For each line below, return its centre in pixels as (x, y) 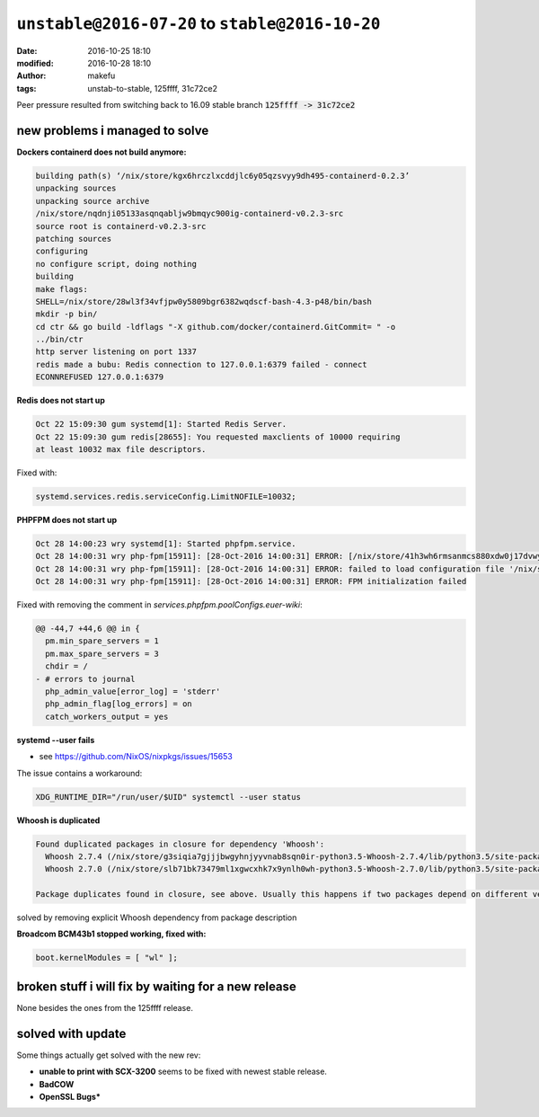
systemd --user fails (56, 740)
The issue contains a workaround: (80, 773)
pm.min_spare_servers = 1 (102, 641)
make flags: (62, 289)
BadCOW (57, 1084)
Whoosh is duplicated (58, 820)
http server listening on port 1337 (116, 352)
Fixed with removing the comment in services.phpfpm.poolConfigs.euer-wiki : (159, 605)
